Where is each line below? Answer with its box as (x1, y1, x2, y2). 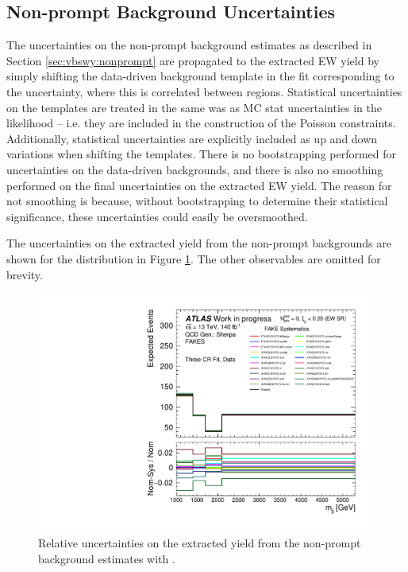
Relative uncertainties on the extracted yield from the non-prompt (38, 535, 361, 551)
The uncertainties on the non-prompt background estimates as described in (6, 37, 372, 53)
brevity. (6, 266, 43, 282)
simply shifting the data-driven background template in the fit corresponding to (6, 68, 395, 84)
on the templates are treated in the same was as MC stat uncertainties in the (6, 99, 383, 115)
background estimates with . (38, 550, 175, 566)
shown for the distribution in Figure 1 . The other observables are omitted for (6, 250, 381, 267)
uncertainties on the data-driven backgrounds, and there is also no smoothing (6, 161, 383, 177)
